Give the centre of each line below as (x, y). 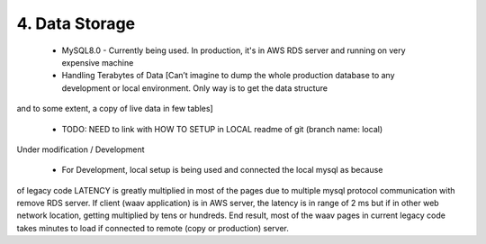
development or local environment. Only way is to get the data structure (195, 88)
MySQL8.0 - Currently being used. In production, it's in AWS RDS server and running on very (234, 50)
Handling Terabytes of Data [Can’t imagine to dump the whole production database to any (228, 76)
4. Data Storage (76, 23)
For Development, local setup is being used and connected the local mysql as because (222, 170)
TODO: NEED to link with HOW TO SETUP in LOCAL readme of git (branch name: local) (222, 129)
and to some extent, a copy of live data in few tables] (115, 109)
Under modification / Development (81, 149)
